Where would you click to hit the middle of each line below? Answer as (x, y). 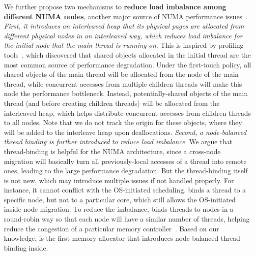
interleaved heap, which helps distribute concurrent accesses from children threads (127, 112)
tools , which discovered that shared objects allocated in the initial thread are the (127, 54)
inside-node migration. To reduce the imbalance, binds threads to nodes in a (119, 209)
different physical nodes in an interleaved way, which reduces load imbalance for (123, 35)
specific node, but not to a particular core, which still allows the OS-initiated (120, 199)
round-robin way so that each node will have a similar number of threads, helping (127, 219)
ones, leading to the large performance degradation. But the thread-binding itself (126, 171)
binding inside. (26, 247)
